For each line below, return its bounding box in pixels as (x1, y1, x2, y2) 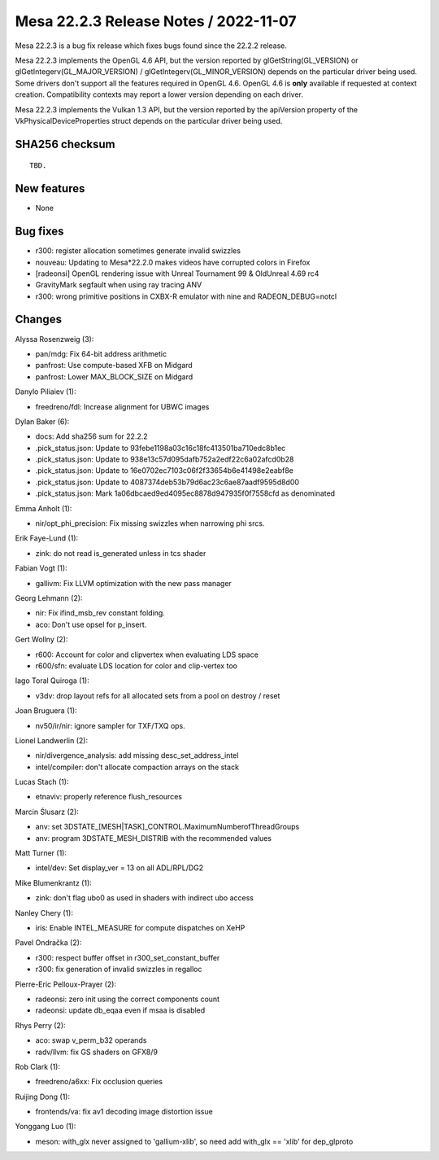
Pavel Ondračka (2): (15, 938, 82, 948)
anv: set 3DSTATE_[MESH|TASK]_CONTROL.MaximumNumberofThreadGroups (35, 822, 300, 832)
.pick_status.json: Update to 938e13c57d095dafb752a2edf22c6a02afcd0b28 (35, 454, 294, 464)
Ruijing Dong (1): (15, 1092, 71, 1101)
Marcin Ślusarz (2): (15, 807, 79, 816)
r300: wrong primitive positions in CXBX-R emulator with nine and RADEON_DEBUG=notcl (35, 291, 337, 301)
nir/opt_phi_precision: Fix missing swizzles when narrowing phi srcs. (35, 519, 265, 528)
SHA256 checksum (15, 137, 115, 151)
